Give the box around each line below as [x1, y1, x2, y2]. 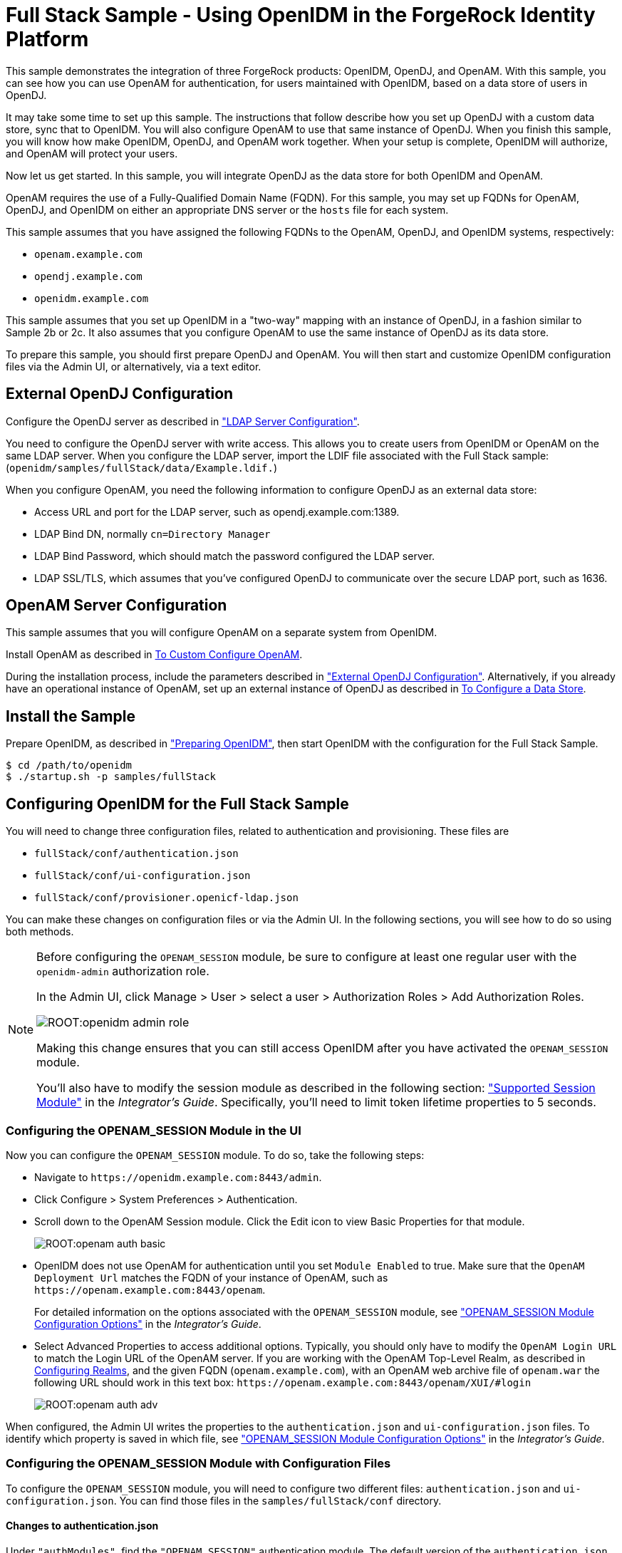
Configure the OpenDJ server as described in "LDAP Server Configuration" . [6, 415, 360, 427]
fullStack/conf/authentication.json [34, 848, 239, 860]
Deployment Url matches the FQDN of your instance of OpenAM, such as [34, 1271, 388, 1284]
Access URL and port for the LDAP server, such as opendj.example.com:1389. [34, 505, 400, 518]
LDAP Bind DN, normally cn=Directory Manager [34, 527, 271, 540]
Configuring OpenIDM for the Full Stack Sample [6, 794, 349, 813]
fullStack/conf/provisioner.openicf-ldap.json [34, 892, 299, 904]
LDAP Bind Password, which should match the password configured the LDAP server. [34, 549, 435, 562]
